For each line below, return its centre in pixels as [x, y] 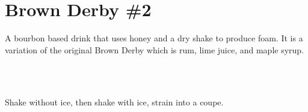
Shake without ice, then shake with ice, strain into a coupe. [114, 102]
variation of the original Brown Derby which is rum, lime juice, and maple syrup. [155, 49]
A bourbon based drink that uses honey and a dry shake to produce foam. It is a [154, 38]
